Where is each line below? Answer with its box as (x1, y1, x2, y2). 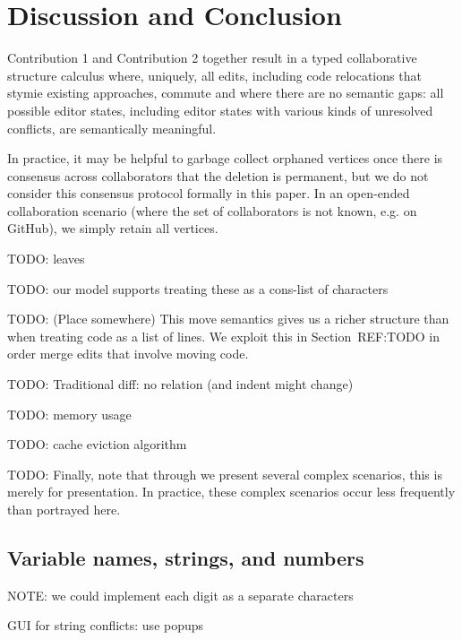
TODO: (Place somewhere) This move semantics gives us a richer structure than (7, 309, 449, 328)
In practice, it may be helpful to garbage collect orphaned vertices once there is (7, 149, 443, 168)
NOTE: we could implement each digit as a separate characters (7, 585, 354, 604)
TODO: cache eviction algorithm (7, 435, 187, 454)
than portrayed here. (7, 500, 121, 518)
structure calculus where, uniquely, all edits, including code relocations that (7, 65, 422, 84)
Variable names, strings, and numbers (7, 543, 364, 571)
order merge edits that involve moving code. (7, 344, 249, 363)
